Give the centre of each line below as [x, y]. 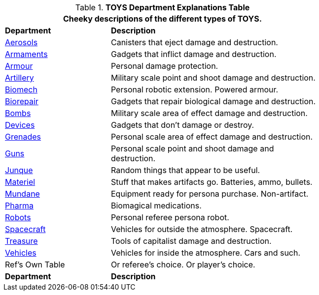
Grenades [23, 137]
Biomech [21, 89]
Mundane [22, 194]
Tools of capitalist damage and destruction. [191, 241]
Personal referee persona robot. [170, 217]
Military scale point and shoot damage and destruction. [213, 78]
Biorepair [22, 101]
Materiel [20, 182]
